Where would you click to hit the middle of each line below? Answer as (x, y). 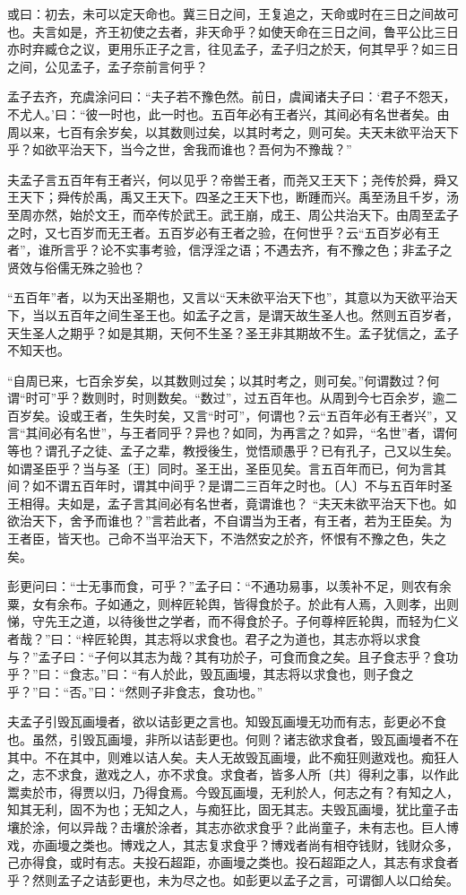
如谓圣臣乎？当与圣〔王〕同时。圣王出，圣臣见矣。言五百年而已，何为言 (220, 468)
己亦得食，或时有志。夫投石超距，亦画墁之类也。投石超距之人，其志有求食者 (233, 862)
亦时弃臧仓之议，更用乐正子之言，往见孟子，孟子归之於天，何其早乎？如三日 (233, 49)
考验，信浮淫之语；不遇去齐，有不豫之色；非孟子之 (302, 250)
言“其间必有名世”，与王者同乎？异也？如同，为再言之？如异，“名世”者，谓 (226, 433)
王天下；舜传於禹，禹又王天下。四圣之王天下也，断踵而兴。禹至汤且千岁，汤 (233, 197)
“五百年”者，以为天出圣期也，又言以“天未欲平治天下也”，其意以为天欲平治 (226, 297)
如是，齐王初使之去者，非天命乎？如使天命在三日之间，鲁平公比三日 (258, 31)
